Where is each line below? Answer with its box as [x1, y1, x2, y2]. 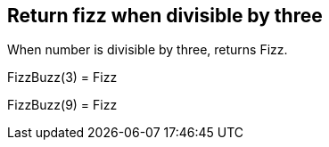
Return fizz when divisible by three [7, 4, 323, 27]
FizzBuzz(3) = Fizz [7, 69, 118, 86]
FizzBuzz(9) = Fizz [7, 97, 118, 113]
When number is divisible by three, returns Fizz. [7, 42, 288, 58]
